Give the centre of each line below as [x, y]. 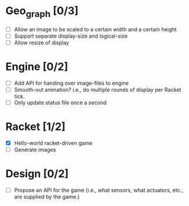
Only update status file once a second [60, 102]
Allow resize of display [41, 42]
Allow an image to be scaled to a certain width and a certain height [95, 29]
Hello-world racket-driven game [53, 143]
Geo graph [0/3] [42, 12]
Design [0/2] [37, 174]
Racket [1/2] [35, 127]
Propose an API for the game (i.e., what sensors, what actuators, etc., [99, 190]
